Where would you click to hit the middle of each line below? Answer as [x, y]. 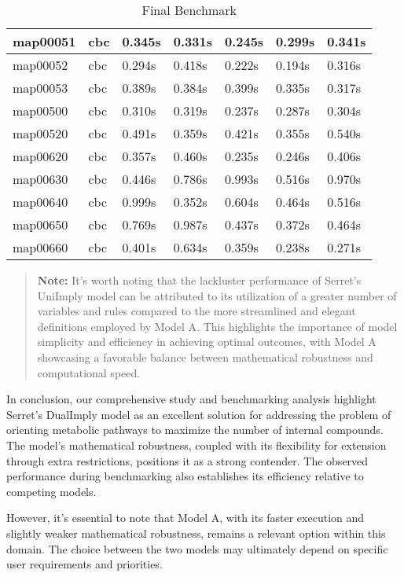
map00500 [40, 110]
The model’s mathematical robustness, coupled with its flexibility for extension [196, 445]
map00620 [40, 156]
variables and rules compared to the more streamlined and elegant [196, 311]
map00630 [40, 179]
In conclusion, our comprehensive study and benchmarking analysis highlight [191, 399]
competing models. [51, 491]
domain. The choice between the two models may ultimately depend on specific [197, 548]
